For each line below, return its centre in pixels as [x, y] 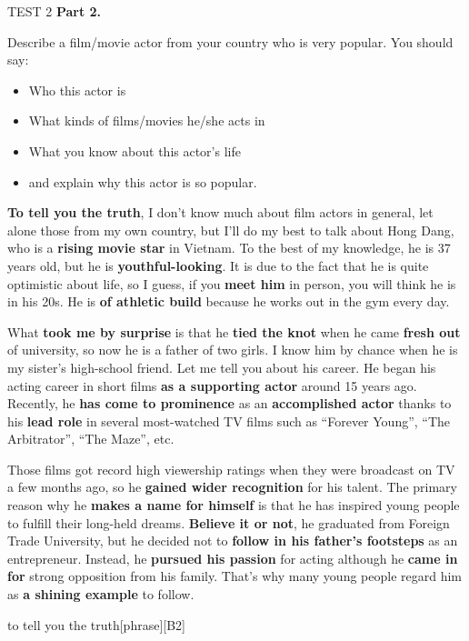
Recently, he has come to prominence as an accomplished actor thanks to [230, 403]
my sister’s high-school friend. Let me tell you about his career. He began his [222, 367]
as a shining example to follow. [101, 594]
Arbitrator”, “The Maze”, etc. [91, 439]
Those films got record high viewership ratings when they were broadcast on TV [231, 469]
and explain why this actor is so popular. [143, 181]
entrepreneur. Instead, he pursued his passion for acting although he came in [233, 558]
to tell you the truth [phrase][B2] [96, 624]
